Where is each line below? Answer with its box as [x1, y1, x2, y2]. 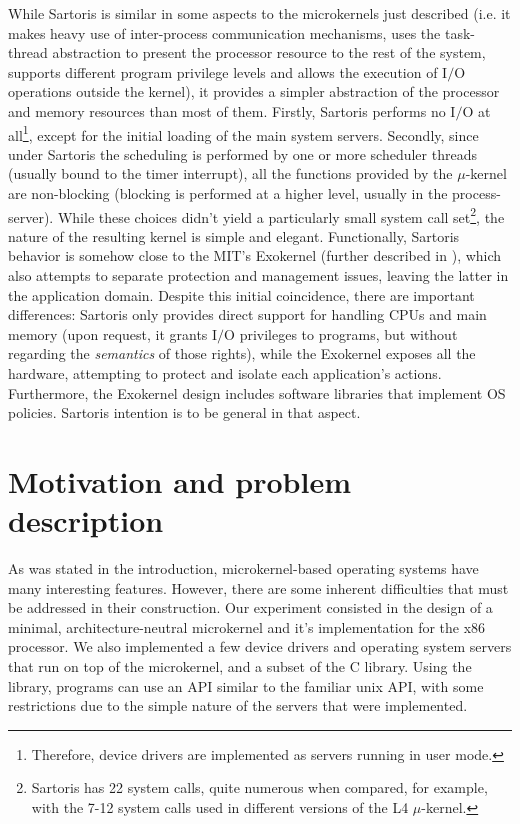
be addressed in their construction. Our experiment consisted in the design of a [8, 597, 493, 618]
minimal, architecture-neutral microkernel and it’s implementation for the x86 [8, 616, 486, 637]
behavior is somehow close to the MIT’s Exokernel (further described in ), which [8, 245, 502, 266]
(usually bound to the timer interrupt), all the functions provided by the [8, 163, 453, 184]
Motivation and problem [8, 460, 351, 501]
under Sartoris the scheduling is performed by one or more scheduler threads [8, 143, 477, 164]
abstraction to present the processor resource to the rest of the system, [52, 42, 486, 63]
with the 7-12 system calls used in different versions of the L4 [31, 797, 409, 818]
